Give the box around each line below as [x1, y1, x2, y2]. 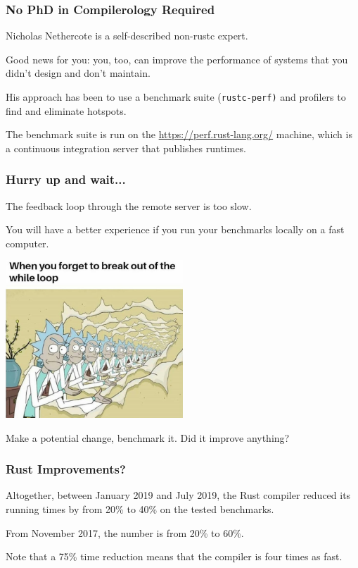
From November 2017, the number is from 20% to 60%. [6, 525, 244, 540]
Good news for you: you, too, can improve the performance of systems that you [6, 51, 348, 66]
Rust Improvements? [6, 460, 126, 478]
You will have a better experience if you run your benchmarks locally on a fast [6, 222, 345, 237]
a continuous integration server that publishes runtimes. [6, 140, 247, 155]
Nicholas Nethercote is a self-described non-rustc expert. [6, 28, 248, 43]
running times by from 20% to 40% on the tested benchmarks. [6, 502, 274, 517]
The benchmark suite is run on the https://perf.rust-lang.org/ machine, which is [6, 127, 352, 142]
